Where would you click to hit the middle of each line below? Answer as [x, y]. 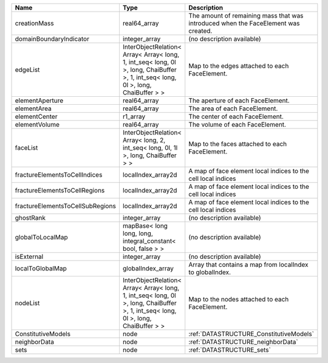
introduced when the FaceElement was [244, 23]
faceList [26, 148]
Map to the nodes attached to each [239, 299]
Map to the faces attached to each [238, 144]
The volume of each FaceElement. [237, 125]
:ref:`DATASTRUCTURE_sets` [230, 350]
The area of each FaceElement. [233, 108]
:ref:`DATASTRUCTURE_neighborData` [243, 342]
